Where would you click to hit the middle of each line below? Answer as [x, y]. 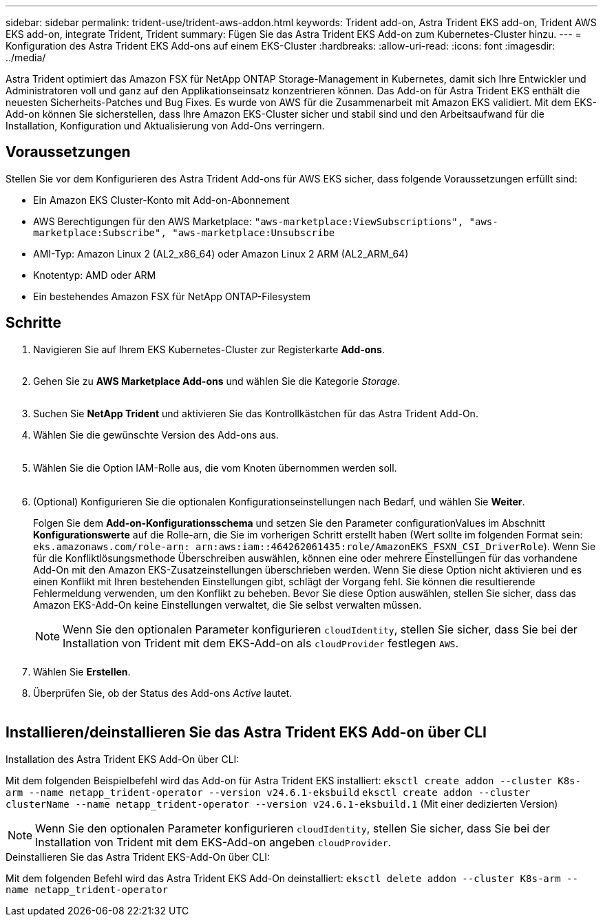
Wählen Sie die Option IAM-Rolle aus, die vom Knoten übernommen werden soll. [215, 468]
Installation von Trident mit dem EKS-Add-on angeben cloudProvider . [213, 842]
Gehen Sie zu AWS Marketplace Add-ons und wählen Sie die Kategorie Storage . [217, 381]
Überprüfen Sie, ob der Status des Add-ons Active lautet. [163, 693]
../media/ [26, 57]
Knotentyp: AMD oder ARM [95, 275]
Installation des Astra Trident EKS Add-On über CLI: [123, 759]
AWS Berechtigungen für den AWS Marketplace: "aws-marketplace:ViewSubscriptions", [248, 221]
